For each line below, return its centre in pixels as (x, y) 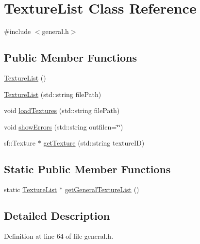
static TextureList (31, 189)
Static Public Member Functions (87, 169)
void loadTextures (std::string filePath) (62, 110)
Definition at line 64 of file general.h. (59, 236)
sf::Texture (20, 143)
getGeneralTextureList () (102, 189)
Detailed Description (57, 216)
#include (17, 31)
